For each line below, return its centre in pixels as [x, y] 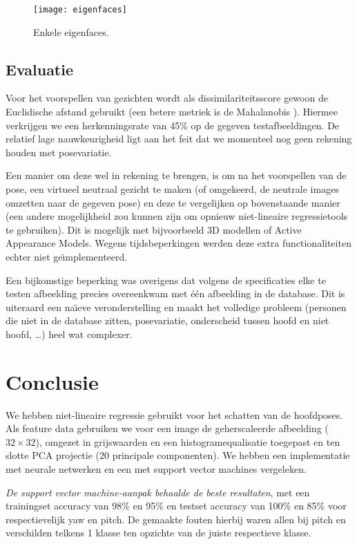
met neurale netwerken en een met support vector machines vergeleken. [156, 469]
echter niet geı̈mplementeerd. [67, 256]
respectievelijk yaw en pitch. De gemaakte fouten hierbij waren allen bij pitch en [176, 519]
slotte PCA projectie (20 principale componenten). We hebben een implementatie [178, 455]
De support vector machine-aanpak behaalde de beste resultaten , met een [158, 492]
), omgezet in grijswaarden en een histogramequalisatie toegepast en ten [188, 441]
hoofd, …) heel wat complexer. [69, 334]
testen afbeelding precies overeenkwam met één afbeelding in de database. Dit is [175, 293]
